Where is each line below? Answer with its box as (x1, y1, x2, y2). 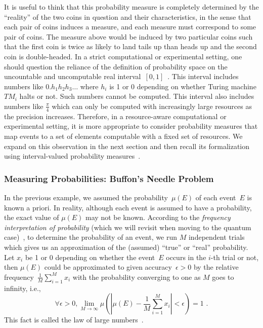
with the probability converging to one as (72, 271, 201, 282)
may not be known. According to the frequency (85, 212, 231, 223)
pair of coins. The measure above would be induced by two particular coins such (4, 31, 253, 42)
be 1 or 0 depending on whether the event (25, 251, 155, 262)
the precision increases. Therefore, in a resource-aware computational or (4, 111, 227, 121)
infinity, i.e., (4, 282, 41, 293)
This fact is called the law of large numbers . (4, 314, 144, 325)
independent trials (188, 232, 245, 242)
